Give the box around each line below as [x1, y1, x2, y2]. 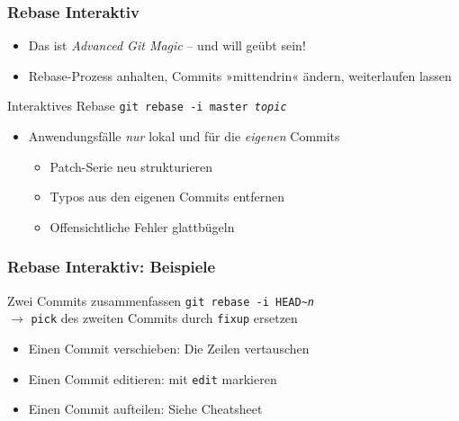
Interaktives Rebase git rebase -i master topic [7, 96, 287, 115]
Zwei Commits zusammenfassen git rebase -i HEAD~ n [7, 291, 315, 309]
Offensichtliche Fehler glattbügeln [49, 217, 235, 236]
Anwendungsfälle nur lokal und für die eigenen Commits [28, 127, 340, 146]
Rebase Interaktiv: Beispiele [7, 255, 216, 278]
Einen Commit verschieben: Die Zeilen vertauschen [28, 338, 310, 357]
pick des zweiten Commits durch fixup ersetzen [31, 309, 298, 327]
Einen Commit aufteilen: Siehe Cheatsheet [28, 399, 263, 418]
